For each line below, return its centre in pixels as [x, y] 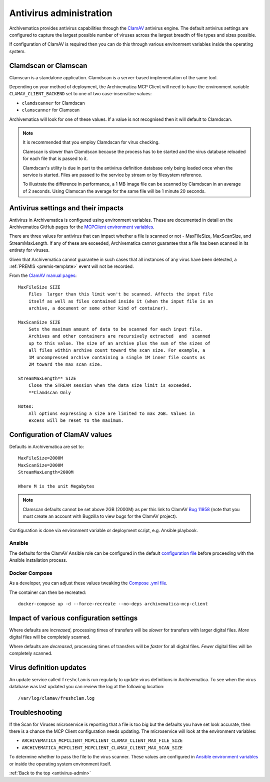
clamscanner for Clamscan [51, 110]
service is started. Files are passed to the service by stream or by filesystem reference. [112, 175]
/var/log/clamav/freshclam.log [56, 698]
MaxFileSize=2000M [41, 458]
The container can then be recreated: [48, 592]
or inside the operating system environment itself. [60, 764]
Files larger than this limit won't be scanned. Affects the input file [121, 294]
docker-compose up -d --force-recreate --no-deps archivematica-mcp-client [113, 604]
